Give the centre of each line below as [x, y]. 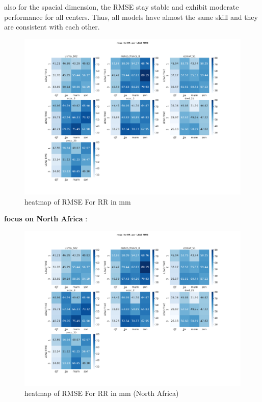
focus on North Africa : [46, 219]
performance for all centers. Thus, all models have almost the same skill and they [131, 17]
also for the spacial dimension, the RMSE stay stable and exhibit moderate [122, 7]
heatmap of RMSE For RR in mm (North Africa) [102, 393]
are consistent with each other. [52, 27]
